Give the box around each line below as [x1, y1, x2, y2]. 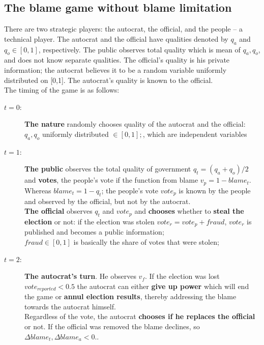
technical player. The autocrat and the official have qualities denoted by [4, 33, 228, 44]
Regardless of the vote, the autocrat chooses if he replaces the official [24, 311, 255, 322]
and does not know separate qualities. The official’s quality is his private [4, 54, 230, 65]
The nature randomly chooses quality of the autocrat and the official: [24, 119, 246, 129]
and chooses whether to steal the [134, 206, 244, 216]
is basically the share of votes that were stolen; [73, 237, 219, 247]
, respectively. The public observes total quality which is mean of [38, 44, 241, 54]
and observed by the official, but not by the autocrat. [24, 195, 191, 206]
